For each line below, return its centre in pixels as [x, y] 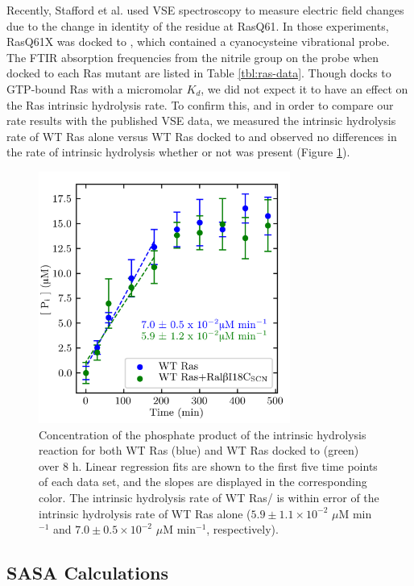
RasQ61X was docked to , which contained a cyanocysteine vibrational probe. [198, 42]
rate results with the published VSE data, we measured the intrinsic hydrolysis [201, 121]
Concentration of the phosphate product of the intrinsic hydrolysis [203, 434]
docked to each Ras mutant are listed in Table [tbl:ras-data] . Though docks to [199, 73]
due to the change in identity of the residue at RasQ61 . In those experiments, [198, 25]
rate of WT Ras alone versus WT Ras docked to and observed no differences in [202, 136]
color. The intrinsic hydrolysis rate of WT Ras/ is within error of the [209, 497]
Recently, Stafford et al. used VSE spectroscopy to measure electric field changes [205, 10]
